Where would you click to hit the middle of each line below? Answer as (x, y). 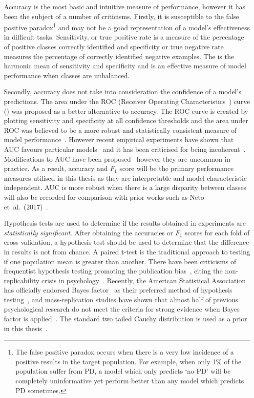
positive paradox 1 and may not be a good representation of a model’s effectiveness (127, 27)
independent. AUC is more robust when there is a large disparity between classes (125, 187)
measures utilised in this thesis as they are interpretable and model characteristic (126, 178)
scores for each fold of (217, 232)
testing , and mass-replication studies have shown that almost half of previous (121, 299)
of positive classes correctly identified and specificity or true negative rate (114, 47)
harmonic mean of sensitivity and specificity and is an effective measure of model (125, 66)
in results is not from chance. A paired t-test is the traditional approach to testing (127, 251)
